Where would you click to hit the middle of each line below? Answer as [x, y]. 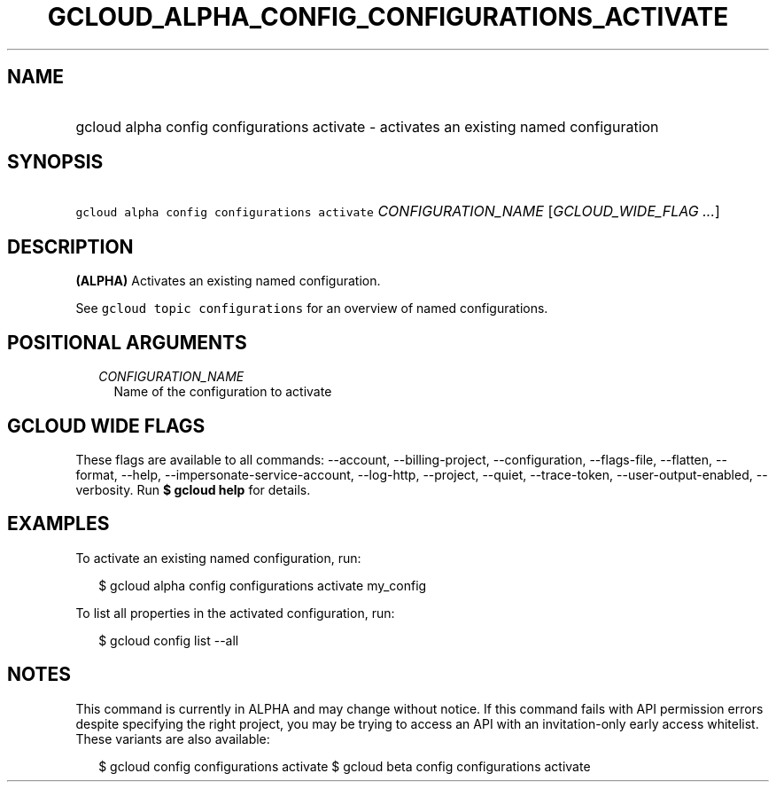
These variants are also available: [173, 738]
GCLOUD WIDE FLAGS [106, 426]
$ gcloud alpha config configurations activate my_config [263, 585]
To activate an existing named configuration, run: [218, 558]
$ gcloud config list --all [169, 640]
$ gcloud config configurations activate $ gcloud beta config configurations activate [345, 766]
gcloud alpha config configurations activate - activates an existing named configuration [367, 126]
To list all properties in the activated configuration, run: [235, 613]
